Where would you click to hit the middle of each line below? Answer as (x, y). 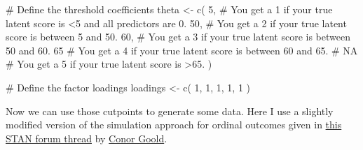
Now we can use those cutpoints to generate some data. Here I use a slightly (170, 111)
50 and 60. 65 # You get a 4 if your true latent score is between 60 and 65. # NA (182, 50)
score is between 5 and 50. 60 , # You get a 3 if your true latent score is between (178, 37)
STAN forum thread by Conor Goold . (87, 138)
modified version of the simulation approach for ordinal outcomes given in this (174, 125)
